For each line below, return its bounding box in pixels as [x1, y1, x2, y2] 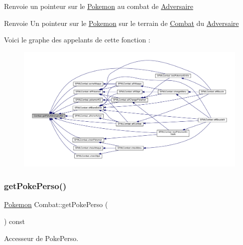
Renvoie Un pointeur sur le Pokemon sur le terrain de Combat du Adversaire [4, 17, 239, 28]
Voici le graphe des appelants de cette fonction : [4, 34, 150, 45]
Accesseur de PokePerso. [4, 233, 79, 243]
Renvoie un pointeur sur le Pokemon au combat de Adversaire [4, 1, 193, 11]
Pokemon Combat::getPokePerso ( [4, 199, 108, 210]
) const [4, 216, 25, 226]
